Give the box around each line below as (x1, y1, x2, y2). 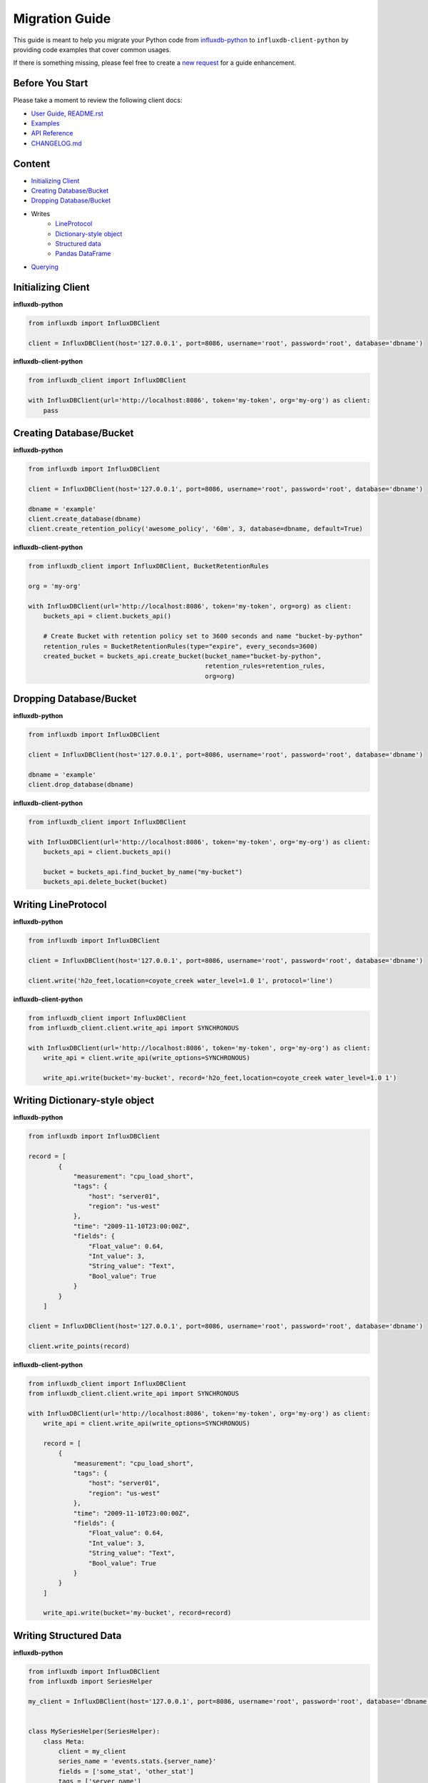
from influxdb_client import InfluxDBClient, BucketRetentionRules (28, 562, 270, 571)
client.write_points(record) (28, 1342, 131, 1350)
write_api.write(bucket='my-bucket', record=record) (43, 1609, 232, 1617)
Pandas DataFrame (55, 250, 111, 258)
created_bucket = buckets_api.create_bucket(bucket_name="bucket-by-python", (43, 652, 322, 660)
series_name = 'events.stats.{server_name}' (58, 1757, 217, 1765)
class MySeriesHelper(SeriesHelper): (28, 1727, 160, 1736)
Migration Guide (13, 11, 111, 26)
